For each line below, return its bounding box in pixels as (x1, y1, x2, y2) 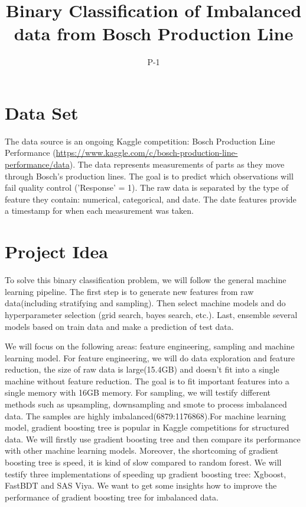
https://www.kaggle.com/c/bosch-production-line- (56, 146, 238, 159)
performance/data (5, 158, 70, 171)
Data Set (5, 100, 79, 124)
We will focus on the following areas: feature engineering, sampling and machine (5, 340, 295, 352)
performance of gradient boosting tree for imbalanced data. (5, 490, 219, 503)
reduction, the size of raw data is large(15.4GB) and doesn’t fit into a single (5, 363, 279, 376)
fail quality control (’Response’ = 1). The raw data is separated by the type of (5, 181, 289, 194)
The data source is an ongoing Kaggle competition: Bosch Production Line (5, 134, 275, 147)
